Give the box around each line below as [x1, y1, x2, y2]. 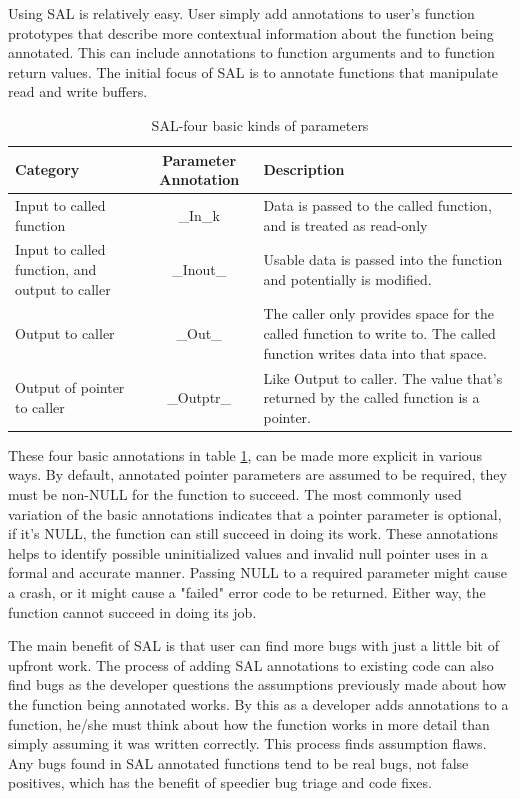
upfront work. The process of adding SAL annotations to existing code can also [8, 654, 494, 675]
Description [263, 159, 345, 180]
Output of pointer [15, 377, 125, 398]
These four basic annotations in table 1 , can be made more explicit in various [8, 444, 483, 465]
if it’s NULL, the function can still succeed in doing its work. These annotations [8, 523, 499, 544]
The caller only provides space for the [263, 303, 494, 324]
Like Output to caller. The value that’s [263, 367, 503, 388]
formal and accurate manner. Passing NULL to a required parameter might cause [8, 562, 507, 583]
